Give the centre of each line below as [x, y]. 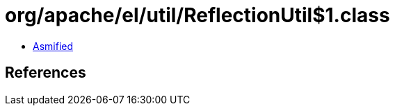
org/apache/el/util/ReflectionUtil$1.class [197, 15]
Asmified [53, 46]
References [46, 73]
